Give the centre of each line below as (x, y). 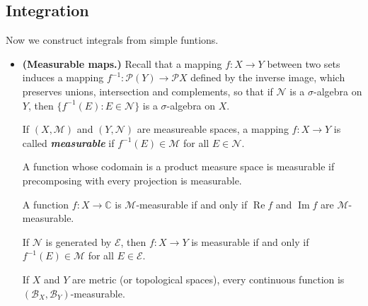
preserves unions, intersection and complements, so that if (148, 91)
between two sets (304, 63)
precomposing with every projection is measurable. (132, 180)
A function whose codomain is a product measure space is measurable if (178, 166)
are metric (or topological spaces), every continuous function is (208, 279)
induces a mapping (63, 77)
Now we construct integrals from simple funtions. (112, 40)
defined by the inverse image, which (268, 77)
